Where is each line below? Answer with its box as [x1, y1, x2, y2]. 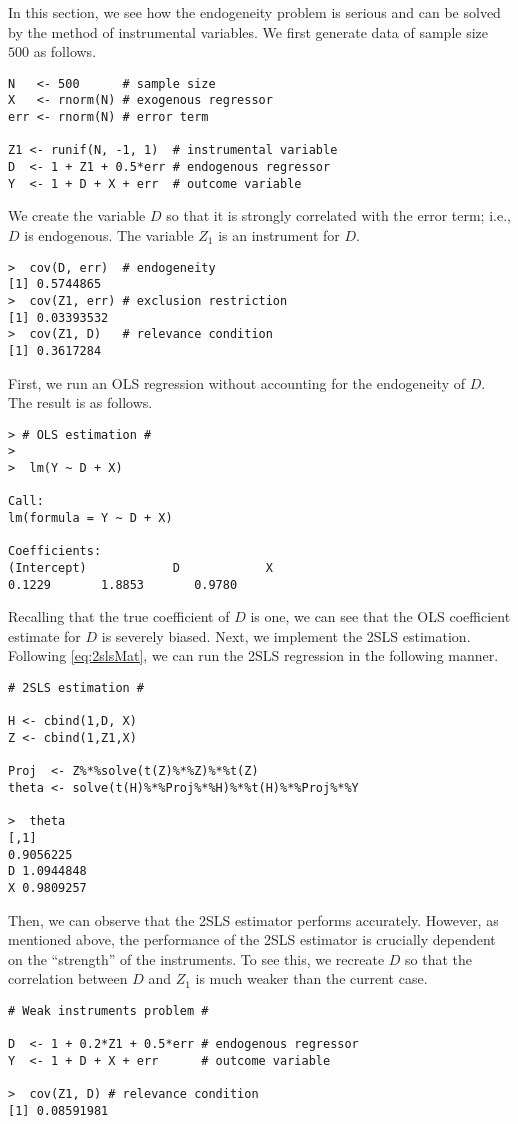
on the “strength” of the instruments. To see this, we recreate [8, 948, 385, 969]
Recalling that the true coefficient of [8, 606, 230, 627]
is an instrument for [218, 224, 340, 245]
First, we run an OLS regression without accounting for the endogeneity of [8, 372, 466, 393]
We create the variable [8, 205, 146, 226]
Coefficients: [8, 544, 102, 559]
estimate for [8, 625, 81, 646]
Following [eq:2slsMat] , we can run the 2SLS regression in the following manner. [8, 645, 499, 666]
